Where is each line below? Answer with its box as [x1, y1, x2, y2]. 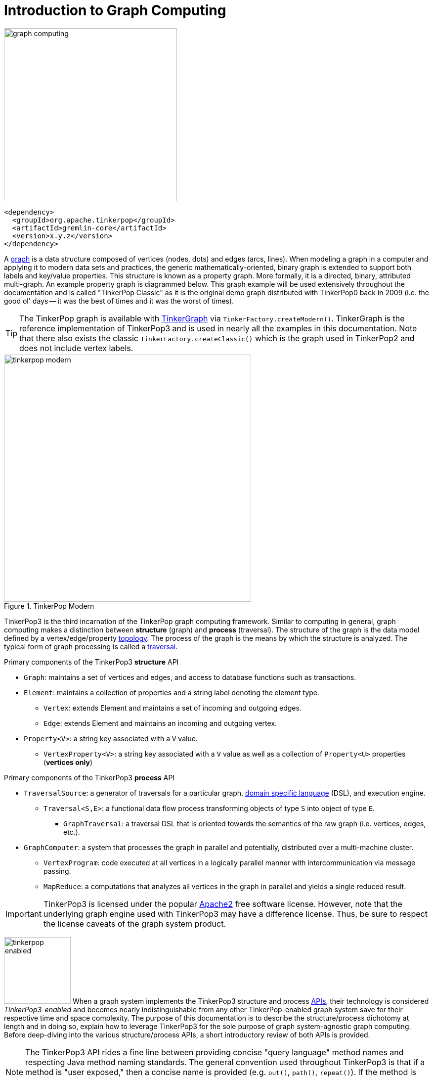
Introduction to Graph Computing [4, 2, 226, 19]
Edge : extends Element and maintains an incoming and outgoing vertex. [43, 719, 277, 727]
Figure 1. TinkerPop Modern [4, 601, 94, 610]
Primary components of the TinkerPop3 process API [4, 773, 175, 782]
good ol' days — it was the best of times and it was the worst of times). [4, 296, 234, 305]
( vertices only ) [43, 758, 92, 766]
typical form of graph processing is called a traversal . [4, 642, 178, 651]
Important [5, 908, 42, 919]
